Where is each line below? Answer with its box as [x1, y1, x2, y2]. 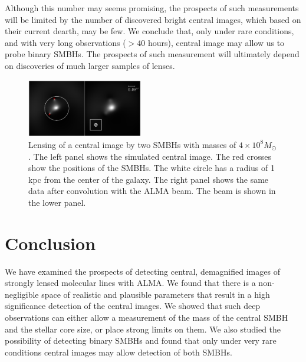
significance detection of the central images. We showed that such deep [5, 300, 261, 312]
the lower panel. [28, 196, 86, 208]
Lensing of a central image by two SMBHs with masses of [28, 138, 236, 150]
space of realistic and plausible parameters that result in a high [41, 288, 270, 300]
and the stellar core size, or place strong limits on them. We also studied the [5, 322, 281, 335]
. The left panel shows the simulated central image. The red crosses [28, 150, 271, 162]
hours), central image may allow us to [147, 36, 285, 48]
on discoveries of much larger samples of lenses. [5, 59, 175, 71]
